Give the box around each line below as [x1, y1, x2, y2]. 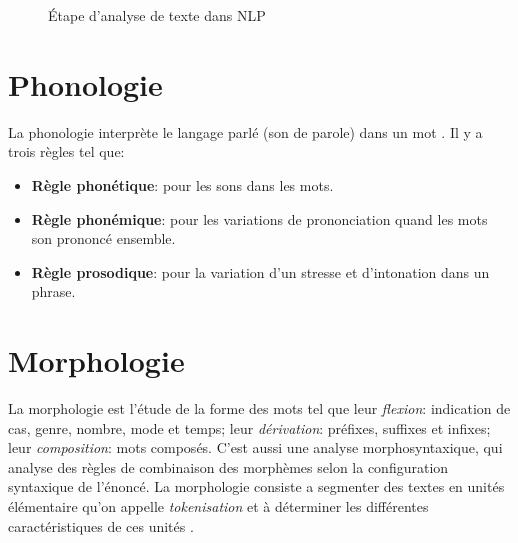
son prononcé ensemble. [31, 228, 176, 249]
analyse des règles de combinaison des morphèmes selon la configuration [8, 456, 449, 477]
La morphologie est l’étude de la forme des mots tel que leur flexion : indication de [8, 398, 511, 418]
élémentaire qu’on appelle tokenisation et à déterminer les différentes [8, 495, 429, 516]
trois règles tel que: [8, 141, 125, 162]
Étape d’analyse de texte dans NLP [48, 5, 266, 25]
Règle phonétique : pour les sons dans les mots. [31, 174, 334, 195]
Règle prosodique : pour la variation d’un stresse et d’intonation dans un [31, 261, 490, 282]
